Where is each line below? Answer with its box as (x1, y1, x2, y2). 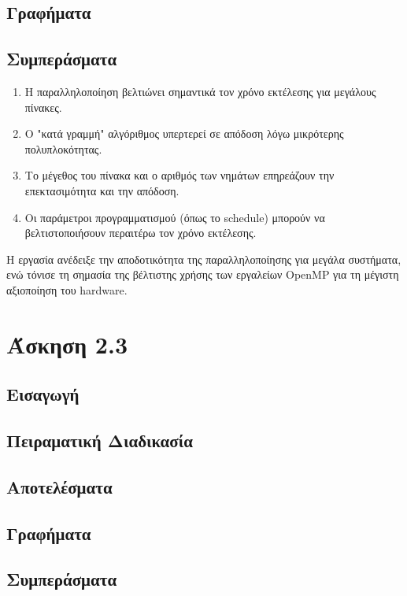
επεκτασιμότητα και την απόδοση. (24, 182, 179, 198)
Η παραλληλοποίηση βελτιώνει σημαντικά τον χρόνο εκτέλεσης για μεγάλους (24, 83, 376, 99)
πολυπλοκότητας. (24, 140, 102, 157)
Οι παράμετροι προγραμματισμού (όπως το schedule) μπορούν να (24, 209, 325, 225)
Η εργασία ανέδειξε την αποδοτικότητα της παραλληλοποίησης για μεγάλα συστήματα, (6, 250, 401, 267)
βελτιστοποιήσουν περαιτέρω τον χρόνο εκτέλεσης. (24, 224, 257, 241)
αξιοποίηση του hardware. (6, 281, 128, 298)
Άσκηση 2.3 (6, 328, 128, 360)
